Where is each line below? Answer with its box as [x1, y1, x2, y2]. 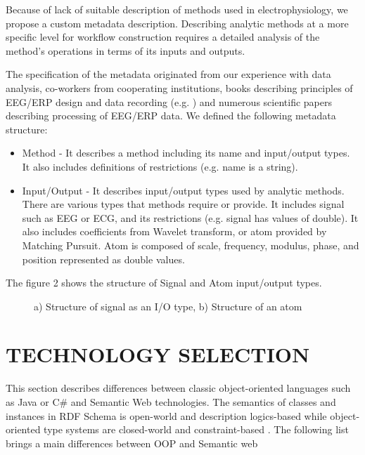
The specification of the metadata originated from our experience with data [6, 67, 331, 81]
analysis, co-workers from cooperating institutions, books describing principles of [6, 80, 353, 95]
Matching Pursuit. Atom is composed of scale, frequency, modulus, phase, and [22, 237, 359, 252]
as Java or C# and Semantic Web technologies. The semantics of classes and [6, 395, 336, 409]
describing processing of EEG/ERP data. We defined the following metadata [6, 108, 336, 123]
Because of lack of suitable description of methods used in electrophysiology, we [6, 2, 348, 16]
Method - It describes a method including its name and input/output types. [22, 145, 350, 160]
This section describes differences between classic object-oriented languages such [6, 381, 351, 395]
